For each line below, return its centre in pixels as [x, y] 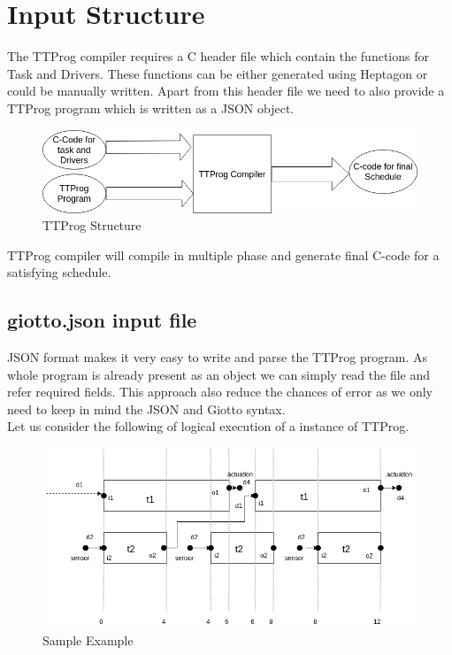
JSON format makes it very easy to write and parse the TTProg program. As [217, 357]
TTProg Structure [92, 225]
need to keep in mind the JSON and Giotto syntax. [146, 408]
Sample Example [88, 640]
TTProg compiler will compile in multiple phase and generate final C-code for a [223, 254]
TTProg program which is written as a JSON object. [151, 108]
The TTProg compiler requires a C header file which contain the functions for [218, 56]
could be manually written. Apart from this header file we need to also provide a [226, 91]
